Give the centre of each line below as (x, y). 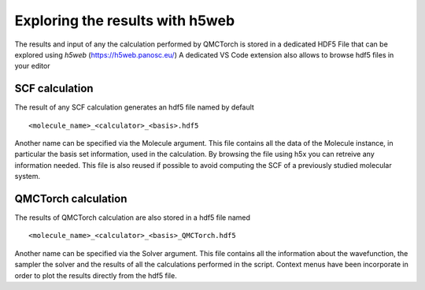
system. (28, 177)
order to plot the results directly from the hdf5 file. (96, 275)
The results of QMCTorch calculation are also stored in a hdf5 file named (133, 217)
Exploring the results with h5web (125, 20)
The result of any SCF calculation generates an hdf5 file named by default (135, 107)
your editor (32, 66)
